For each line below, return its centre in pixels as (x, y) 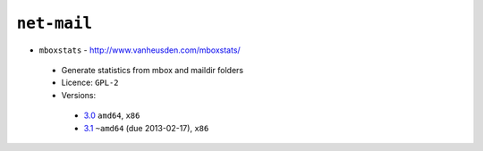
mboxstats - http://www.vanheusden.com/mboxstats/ (140, 50)
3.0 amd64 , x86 (112, 115)
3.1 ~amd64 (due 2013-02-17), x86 (146, 128)
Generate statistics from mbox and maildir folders (153, 70)
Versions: (79, 95)
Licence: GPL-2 (90, 83)
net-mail (55, 23)
